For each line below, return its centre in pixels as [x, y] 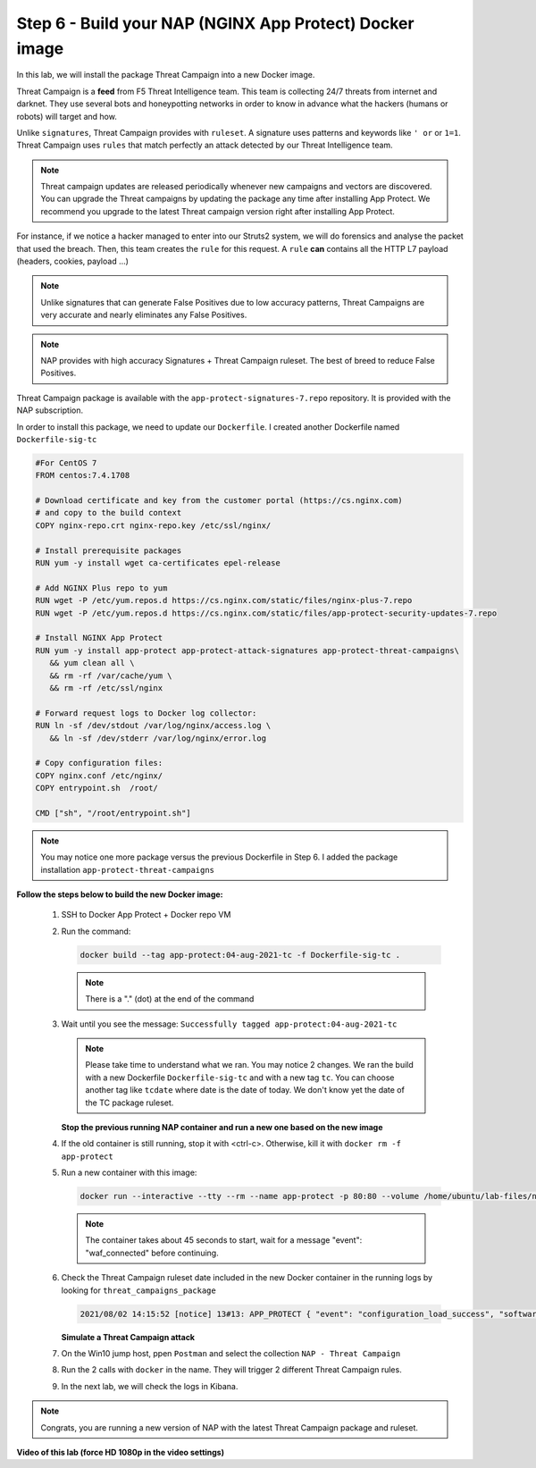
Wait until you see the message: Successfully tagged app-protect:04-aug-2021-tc [229, 1024]
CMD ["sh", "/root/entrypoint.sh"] [113, 813]
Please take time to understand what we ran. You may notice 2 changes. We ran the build [250, 1065]
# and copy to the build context [109, 513]
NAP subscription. [50, 410]
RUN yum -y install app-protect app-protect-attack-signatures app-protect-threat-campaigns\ [247, 650]
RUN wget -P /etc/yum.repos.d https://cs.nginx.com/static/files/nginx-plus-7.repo [224, 600]
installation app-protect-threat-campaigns [127, 869]
